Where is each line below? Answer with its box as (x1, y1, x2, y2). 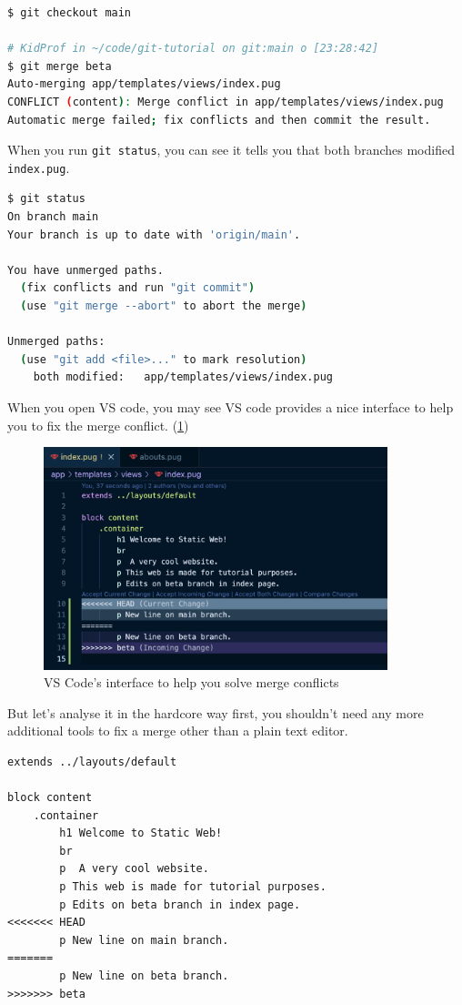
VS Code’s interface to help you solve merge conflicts (44, 673, 339, 692)
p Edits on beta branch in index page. (59, 898, 301, 911)
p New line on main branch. (59, 933, 229, 947)
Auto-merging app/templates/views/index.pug (7, 77, 281, 91)
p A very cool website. (59, 862, 209, 876)
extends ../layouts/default (7, 755, 177, 768)
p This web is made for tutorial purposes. (59, 880, 326, 894)
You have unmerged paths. (7, 263, 164, 277)
